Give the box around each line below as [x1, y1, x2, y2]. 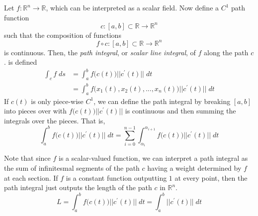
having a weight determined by [147, 162, 242, 173]
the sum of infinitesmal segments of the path [4, 162, 140, 173]
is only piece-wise [31, 96, 84, 106]
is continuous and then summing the [125, 106, 236, 116]
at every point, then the [174, 172, 248, 183]
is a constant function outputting [66, 172, 167, 183]
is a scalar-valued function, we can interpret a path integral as [58, 153, 248, 163]
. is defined [4, 57, 37, 67]
